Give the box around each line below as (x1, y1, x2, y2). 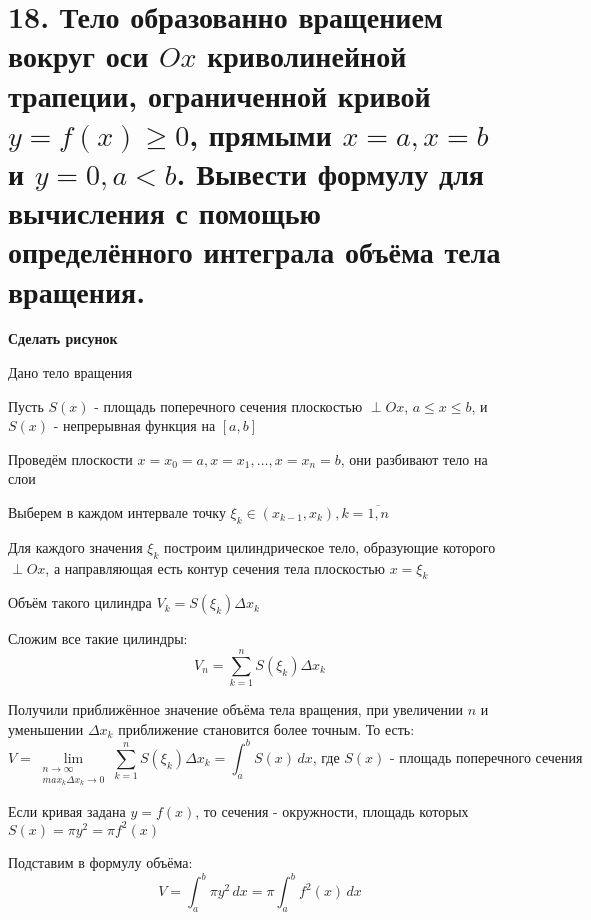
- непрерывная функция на (53, 415, 216, 436)
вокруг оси (8, 35, 149, 76)
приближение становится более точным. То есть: (118, 718, 415, 739)
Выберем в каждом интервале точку (8, 502, 226, 522)
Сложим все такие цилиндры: (8, 628, 188, 649)
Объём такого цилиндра (8, 592, 152, 613)
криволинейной (207, 35, 407, 76)
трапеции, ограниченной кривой (8, 74, 431, 115)
